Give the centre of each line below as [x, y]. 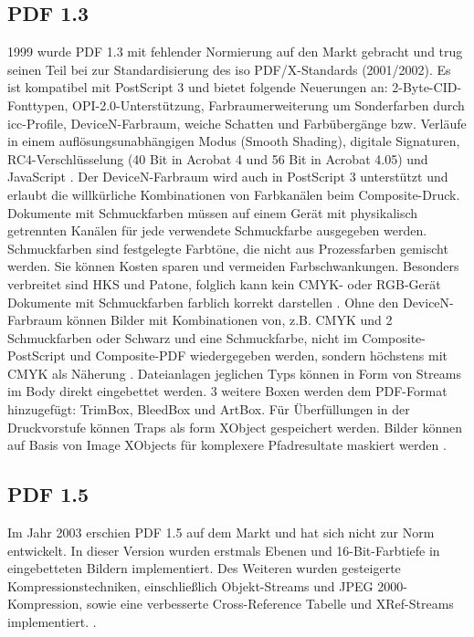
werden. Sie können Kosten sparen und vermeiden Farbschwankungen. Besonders [233, 266]
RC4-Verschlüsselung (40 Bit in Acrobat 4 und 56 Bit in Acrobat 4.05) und [218, 158]
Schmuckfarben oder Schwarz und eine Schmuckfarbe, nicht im [183, 337]
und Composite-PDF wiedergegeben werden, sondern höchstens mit [258, 355]
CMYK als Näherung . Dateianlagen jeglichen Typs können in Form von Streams [234, 373]
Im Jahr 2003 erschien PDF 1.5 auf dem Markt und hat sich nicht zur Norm [221, 533]
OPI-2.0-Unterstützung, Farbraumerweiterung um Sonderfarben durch [268, 104]
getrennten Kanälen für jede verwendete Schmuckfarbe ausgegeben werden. [217, 230]
